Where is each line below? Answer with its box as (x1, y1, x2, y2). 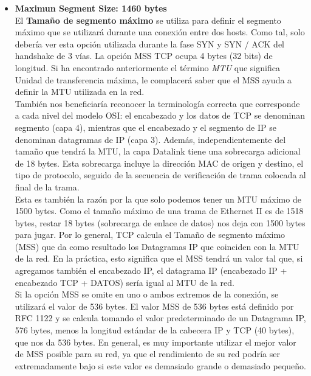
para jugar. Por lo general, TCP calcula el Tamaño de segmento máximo (15, 228, 285, 241)
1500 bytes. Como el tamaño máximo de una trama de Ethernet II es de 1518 (15, 204, 304, 217)
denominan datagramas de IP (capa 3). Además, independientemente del (15, 133, 286, 145)
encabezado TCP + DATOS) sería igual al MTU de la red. (15, 276, 234, 288)
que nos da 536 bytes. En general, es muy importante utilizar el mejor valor (15, 335, 296, 348)
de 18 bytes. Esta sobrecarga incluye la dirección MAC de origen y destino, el (15, 156, 304, 169)
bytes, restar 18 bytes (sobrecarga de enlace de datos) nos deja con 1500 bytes (15, 216, 306, 229)
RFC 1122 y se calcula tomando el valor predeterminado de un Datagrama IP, (15, 312, 306, 324)
